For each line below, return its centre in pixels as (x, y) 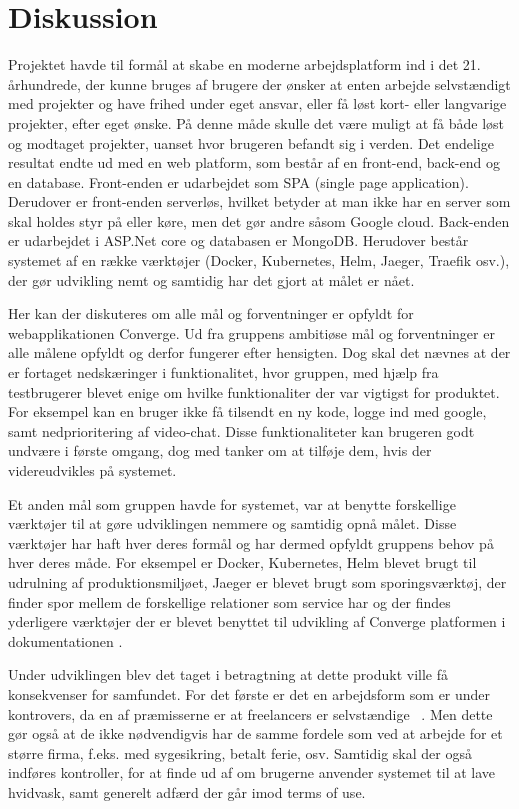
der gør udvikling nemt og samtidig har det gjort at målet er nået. (211, 279)
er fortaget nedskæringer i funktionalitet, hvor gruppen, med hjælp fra (223, 372)
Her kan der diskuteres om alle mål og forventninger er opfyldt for (211, 313)
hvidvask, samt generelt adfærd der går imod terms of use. (187, 791)
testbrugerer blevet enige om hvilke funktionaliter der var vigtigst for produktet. (254, 391)
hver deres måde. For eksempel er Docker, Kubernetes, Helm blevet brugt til (242, 562)
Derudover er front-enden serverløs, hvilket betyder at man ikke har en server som (259, 201)
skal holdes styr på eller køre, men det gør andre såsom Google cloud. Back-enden (259, 220)
